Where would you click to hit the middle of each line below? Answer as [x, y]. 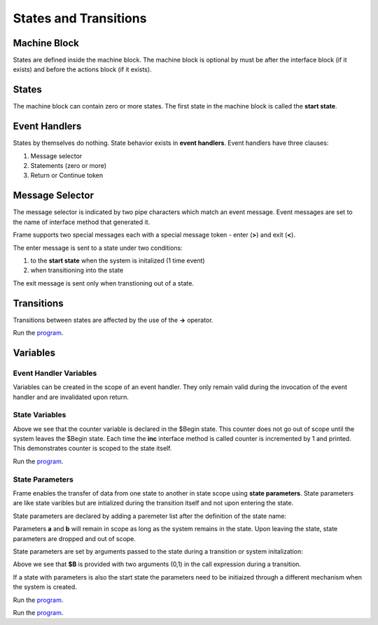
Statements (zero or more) [69, 166]
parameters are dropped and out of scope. [75, 538]
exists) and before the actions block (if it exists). [82, 69]
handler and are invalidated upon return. [71, 397]
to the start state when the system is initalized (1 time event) [118, 260]
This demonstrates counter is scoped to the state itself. [92, 449]
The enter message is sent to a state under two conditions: [98, 248]
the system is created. [45, 587]
